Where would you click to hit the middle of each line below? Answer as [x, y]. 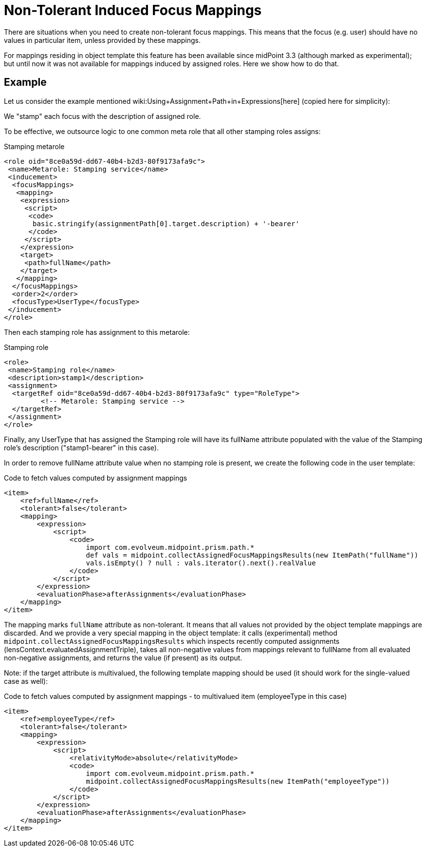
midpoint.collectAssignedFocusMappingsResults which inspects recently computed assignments [172, 641]
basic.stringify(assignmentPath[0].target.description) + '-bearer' [166, 223]
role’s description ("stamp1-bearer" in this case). [82, 447]
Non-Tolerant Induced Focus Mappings [133, 10]
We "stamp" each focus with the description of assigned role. [102, 116]
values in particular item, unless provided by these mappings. [102, 40]
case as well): [26, 681]
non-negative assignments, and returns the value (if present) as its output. [123, 658]
